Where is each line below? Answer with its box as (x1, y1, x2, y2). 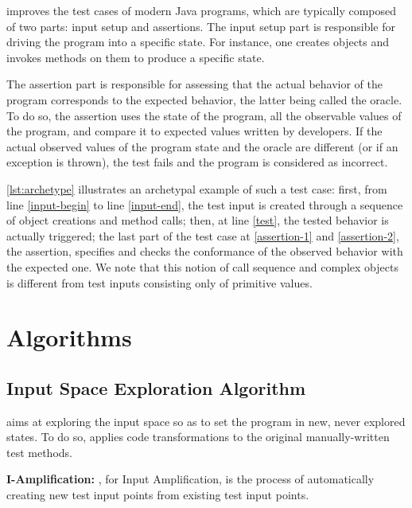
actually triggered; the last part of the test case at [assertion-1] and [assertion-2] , (6, 227, 399, 244)
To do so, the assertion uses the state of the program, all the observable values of (6, 107, 402, 123)
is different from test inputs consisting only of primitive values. (6, 274, 313, 291)
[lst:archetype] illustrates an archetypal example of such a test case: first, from (6, 180, 387, 197)
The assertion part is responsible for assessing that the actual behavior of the (6, 76, 383, 92)
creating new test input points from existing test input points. (6, 487, 309, 503)
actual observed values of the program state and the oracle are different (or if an (6, 138, 398, 154)
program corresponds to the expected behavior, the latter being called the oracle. (6, 91, 402, 107)
